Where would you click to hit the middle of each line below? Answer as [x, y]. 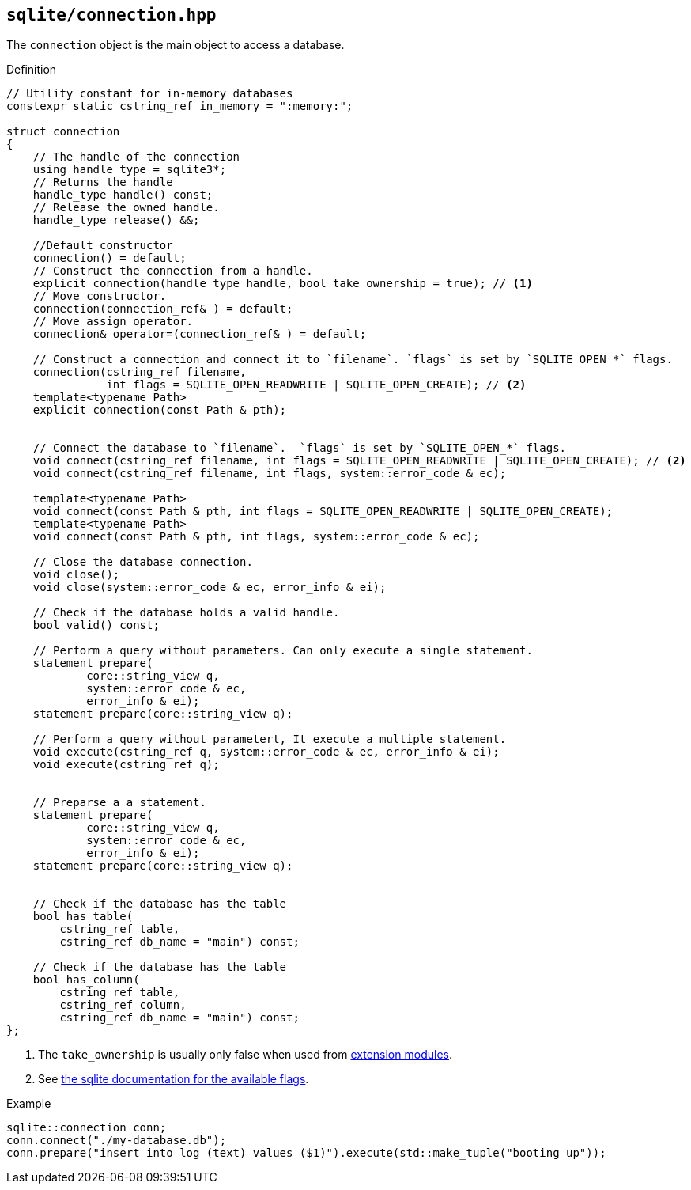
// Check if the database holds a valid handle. [186, 613]
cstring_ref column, [123, 1005]
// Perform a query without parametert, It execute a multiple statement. [270, 739]
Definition [32, 70]
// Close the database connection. [143, 562]
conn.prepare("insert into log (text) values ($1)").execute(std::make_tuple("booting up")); [306, 1153]
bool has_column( [86, 980]
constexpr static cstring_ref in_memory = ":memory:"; [180, 106]
